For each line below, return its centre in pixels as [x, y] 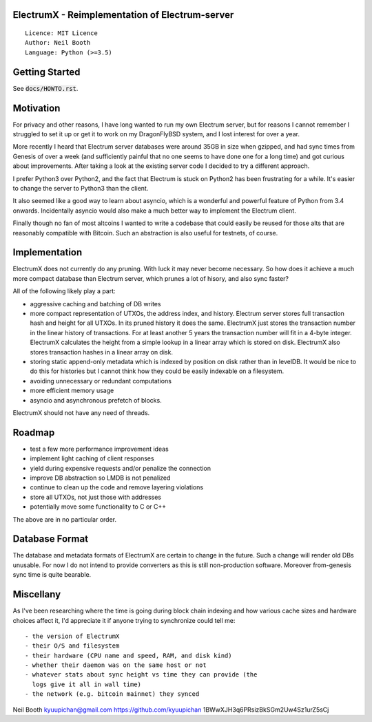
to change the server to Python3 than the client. [81, 188]
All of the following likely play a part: [64, 291]
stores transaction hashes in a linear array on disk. [102, 352]
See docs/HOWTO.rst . [45, 88]
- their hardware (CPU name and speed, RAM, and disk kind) [128, 655]
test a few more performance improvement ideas [99, 449]
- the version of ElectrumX [72, 636]
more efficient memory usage [72, 391]
